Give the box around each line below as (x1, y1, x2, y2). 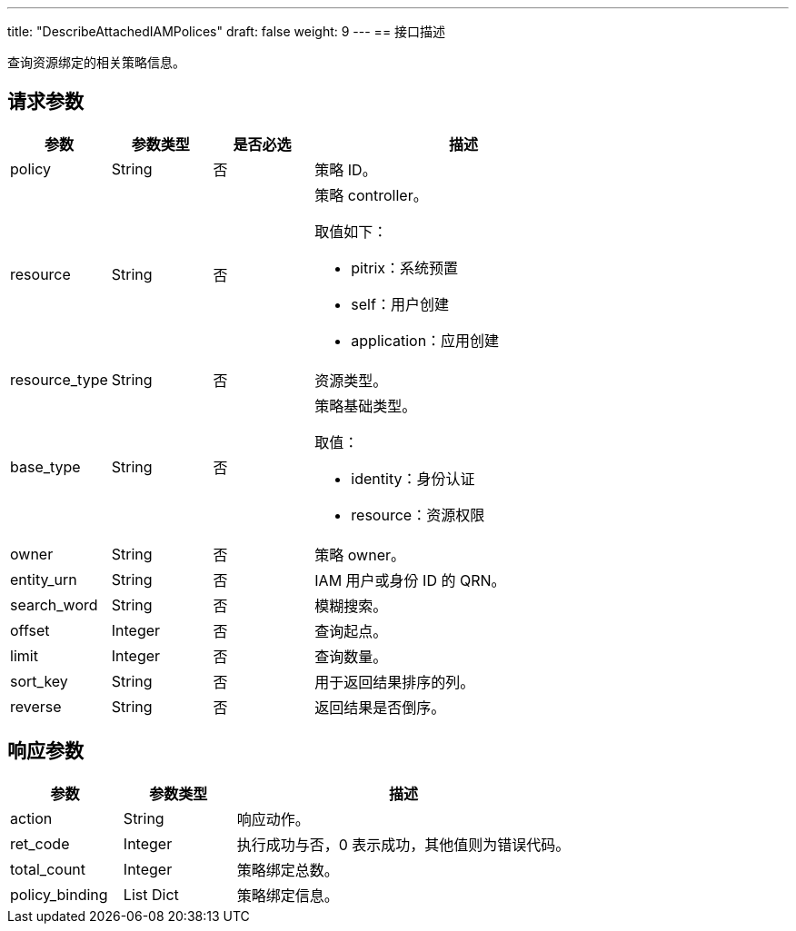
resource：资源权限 (351, 505, 485, 524)
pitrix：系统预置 (351, 258, 459, 277)
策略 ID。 (314, 160, 377, 179)
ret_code (10, 834, 70, 853)
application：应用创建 (351, 331, 500, 350)
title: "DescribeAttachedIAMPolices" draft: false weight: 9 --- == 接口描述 (7, 24, 446, 39)
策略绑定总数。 (236, 860, 339, 879)
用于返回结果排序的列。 (314, 672, 475, 691)
